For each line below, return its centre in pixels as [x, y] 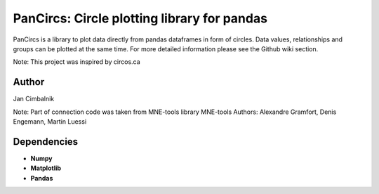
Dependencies [46, 142]
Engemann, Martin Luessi [50, 122]
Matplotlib [46, 168]
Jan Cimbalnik [34, 99]
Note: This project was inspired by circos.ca [77, 62]
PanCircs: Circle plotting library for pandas [140, 18]
